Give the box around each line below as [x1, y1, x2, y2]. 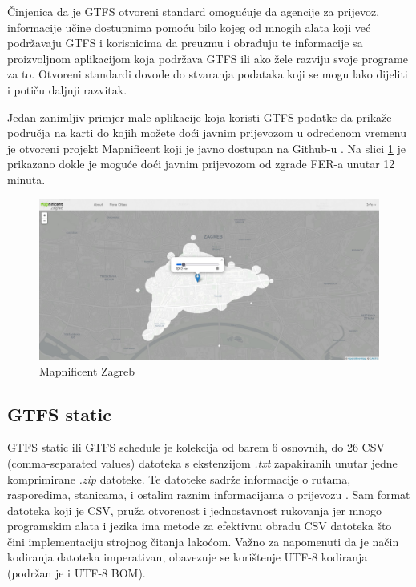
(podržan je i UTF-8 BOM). [7, 565, 146, 581]
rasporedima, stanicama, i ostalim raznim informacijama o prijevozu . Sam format [7, 486, 410, 503]
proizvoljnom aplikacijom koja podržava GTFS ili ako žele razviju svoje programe [7, 50, 408, 66]
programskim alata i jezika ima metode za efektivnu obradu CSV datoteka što [7, 517, 392, 534]
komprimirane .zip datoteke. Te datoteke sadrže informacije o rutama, [7, 470, 351, 487]
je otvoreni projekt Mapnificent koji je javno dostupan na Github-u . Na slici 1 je [7, 139, 406, 156]
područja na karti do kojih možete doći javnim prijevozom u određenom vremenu [7, 124, 407, 141]
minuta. [7, 171, 46, 187]
